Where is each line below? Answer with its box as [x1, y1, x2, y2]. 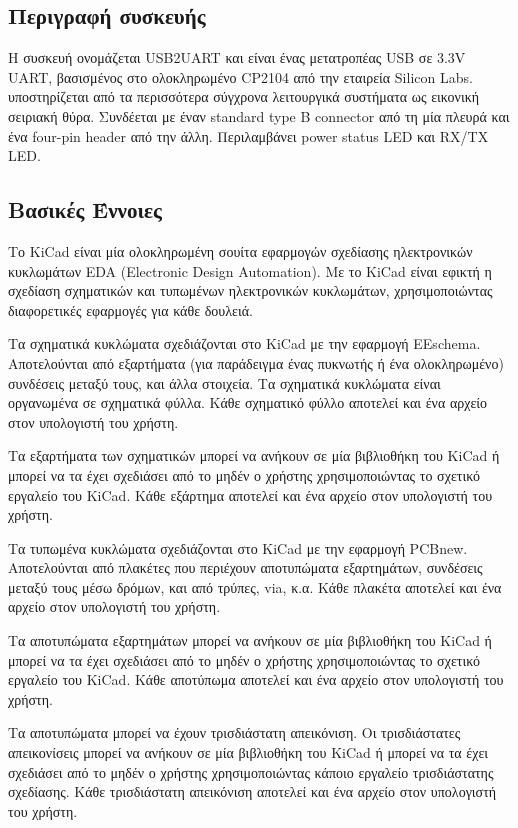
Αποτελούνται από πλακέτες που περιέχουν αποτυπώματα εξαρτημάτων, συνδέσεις [8, 557, 483, 578]
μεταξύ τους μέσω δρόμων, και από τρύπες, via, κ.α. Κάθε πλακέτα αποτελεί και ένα [8, 576, 502, 597]
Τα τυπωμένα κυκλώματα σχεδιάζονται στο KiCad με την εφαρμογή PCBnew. [8, 537, 468, 558]
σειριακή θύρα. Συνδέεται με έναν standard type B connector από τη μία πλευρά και [8, 105, 510, 126]
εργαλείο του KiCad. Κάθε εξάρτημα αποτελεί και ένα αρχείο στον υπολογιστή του [8, 484, 493, 505]
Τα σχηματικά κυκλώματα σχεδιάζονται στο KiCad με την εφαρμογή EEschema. [8, 333, 481, 354]
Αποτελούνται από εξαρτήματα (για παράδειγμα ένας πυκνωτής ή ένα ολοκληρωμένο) [8, 352, 504, 373]
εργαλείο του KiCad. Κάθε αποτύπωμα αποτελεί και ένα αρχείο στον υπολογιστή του [8, 669, 504, 690]
